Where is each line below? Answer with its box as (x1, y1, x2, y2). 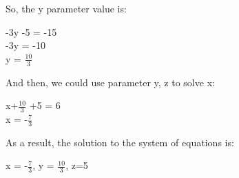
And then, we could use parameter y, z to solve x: (6, 75, 215, 89)
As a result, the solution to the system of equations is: (6, 135, 234, 149)
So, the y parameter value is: (6, 1, 127, 15)
